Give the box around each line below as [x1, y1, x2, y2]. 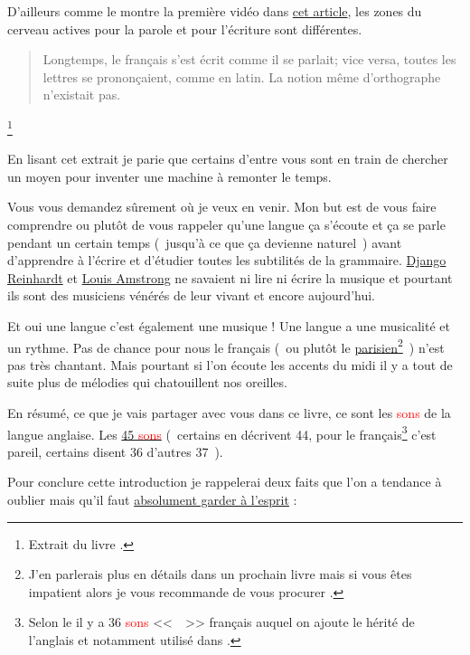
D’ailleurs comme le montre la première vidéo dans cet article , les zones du [7, 2, 422, 20]
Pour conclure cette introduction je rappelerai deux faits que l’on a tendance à [7, 472, 442, 491]
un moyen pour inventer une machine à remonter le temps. [7, 166, 332, 185]
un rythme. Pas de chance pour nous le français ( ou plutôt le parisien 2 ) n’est [7, 335, 445, 356]
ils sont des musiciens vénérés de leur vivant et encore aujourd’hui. [7, 286, 375, 305]
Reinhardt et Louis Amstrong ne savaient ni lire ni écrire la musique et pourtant [7, 268, 453, 287]
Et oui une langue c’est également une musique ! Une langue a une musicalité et [7, 316, 450, 335]
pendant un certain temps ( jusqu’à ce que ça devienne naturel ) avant [7, 233, 402, 252]
